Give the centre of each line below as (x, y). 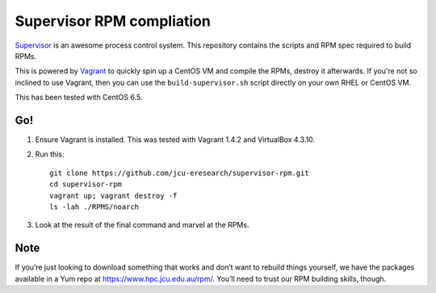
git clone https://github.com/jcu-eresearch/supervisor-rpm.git (180, 173)
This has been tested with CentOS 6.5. (79, 98)
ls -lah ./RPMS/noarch (94, 207)
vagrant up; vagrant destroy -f (113, 195)
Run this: (50, 154)
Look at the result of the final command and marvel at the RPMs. (142, 225)
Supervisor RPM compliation (113, 21)
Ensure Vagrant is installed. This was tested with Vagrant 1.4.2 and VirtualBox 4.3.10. (175, 140)
